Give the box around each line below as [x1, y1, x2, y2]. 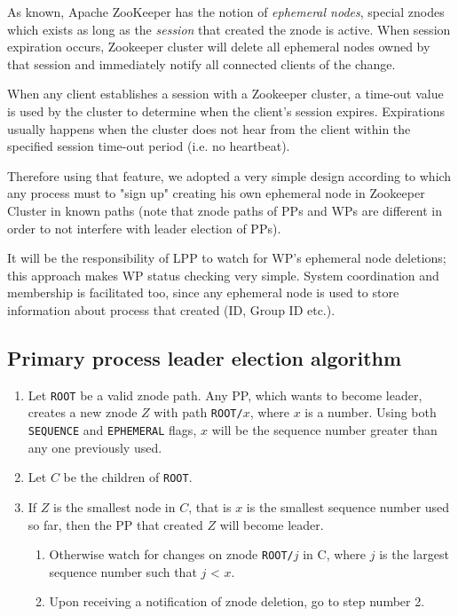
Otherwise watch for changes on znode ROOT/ [49, 545, 294, 564]
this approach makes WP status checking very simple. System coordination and [7, 265, 439, 284]
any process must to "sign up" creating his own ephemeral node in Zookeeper [7, 184, 425, 202]
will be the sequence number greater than [211, 421, 438, 439]
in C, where [303, 545, 367, 564]
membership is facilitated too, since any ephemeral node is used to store [7, 283, 399, 302]
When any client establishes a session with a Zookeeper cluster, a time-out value [7, 84, 444, 103]
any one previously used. [28, 438, 162, 456]
